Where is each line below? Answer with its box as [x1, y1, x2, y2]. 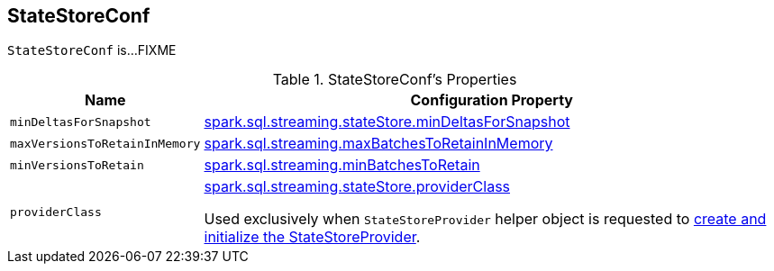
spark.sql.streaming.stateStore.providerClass [204, 177, 511, 196]
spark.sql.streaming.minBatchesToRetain [204, 156, 480, 175]
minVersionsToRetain [10, 158, 144, 172]
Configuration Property [410, 91, 573, 110]
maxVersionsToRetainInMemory [10, 136, 201, 150]
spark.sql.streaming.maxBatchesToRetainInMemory [204, 134, 553, 153]
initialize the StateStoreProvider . [204, 228, 421, 247]
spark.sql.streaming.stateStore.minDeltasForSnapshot [204, 113, 570, 131]
